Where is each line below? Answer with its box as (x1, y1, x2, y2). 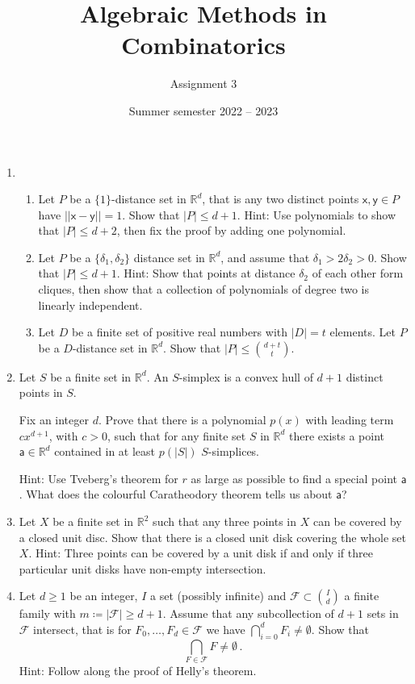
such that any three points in (153, 513, 297, 529)
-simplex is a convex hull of (178, 368, 313, 385)
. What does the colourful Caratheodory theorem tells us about (19, 486, 333, 503)
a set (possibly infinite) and (150, 587, 287, 604)
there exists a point (288, 427, 384, 444)
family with (19, 605, 76, 622)
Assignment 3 (170, 75, 237, 92)
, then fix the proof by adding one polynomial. (116, 222, 346, 239)
